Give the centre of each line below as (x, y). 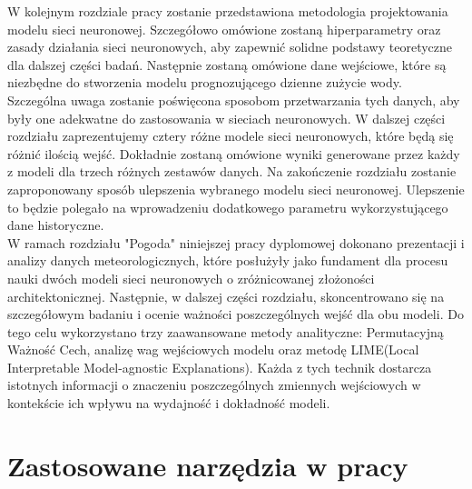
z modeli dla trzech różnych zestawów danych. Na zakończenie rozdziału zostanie (232, 171)
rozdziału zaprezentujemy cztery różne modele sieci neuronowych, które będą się (231, 136)
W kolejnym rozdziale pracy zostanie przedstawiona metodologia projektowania (228, 11)
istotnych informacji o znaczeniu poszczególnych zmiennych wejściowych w (214, 385)
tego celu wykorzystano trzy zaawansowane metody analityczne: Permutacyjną (226, 331)
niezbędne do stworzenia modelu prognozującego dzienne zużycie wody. (205, 82)
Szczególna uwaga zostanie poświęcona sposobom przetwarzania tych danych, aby (234, 100)
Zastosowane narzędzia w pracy (208, 465)
